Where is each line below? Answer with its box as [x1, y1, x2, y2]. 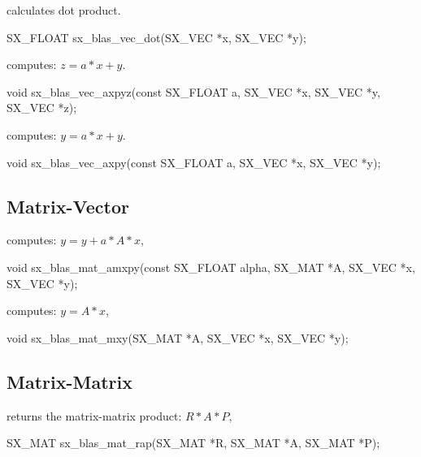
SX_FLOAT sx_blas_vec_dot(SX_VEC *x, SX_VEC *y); [7, 28, 306, 45]
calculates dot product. [7, 2, 121, 18]
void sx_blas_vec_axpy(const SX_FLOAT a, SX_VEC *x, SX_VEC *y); [7, 153, 381, 170]
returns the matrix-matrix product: [7, 407, 182, 424]
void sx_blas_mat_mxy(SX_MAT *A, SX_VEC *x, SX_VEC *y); [7, 329, 349, 346]
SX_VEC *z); [7, 99, 77, 116]
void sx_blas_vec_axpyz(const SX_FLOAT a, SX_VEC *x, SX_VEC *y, [7, 83, 380, 100]
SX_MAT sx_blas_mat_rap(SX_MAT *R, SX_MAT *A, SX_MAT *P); [7, 434, 380, 451]
